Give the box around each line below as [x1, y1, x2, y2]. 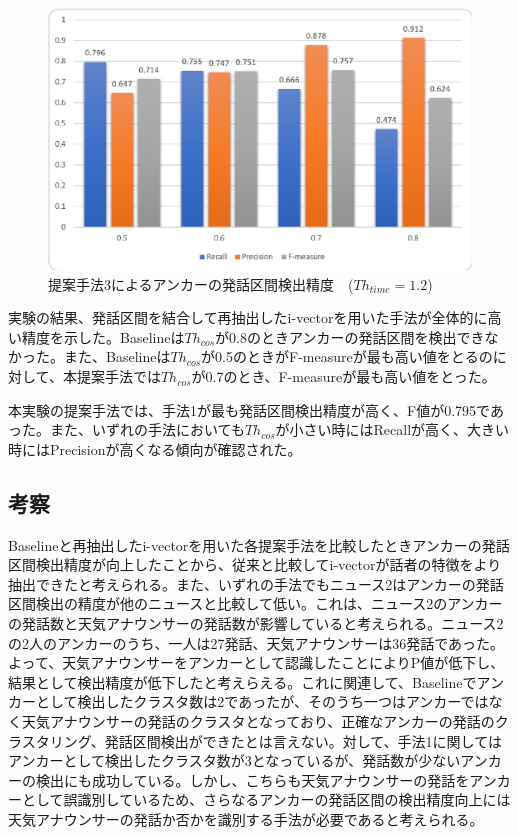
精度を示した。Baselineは [21, 326, 185, 347]
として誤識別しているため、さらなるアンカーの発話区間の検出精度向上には [21, 789, 511, 810]
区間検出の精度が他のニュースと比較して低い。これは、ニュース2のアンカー [8, 593, 503, 614]
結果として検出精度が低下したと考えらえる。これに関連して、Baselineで [8, 671, 477, 692]
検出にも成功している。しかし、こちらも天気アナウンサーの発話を [35, 769, 470, 790]
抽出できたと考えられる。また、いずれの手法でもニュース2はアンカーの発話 [8, 573, 504, 594]
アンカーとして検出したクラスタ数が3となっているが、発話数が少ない [8, 750, 461, 771]
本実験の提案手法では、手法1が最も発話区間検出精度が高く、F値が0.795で [8, 399, 490, 420]
